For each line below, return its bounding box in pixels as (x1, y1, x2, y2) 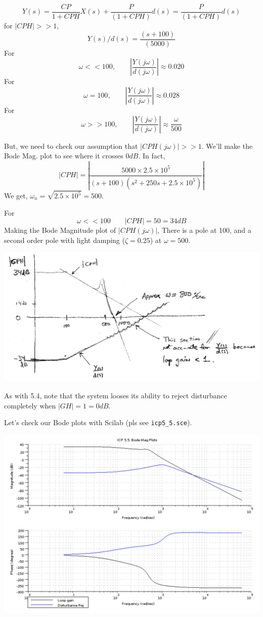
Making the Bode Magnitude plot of (4, 225, 116, 235)
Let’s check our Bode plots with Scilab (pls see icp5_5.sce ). (4, 417, 192, 428)
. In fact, (138, 150, 165, 161)
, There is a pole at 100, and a (157, 225, 251, 235)
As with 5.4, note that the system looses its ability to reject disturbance (4, 390, 227, 400)
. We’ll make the (201, 140, 253, 151)
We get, (4, 190, 28, 201)
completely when (4, 400, 56, 410)
